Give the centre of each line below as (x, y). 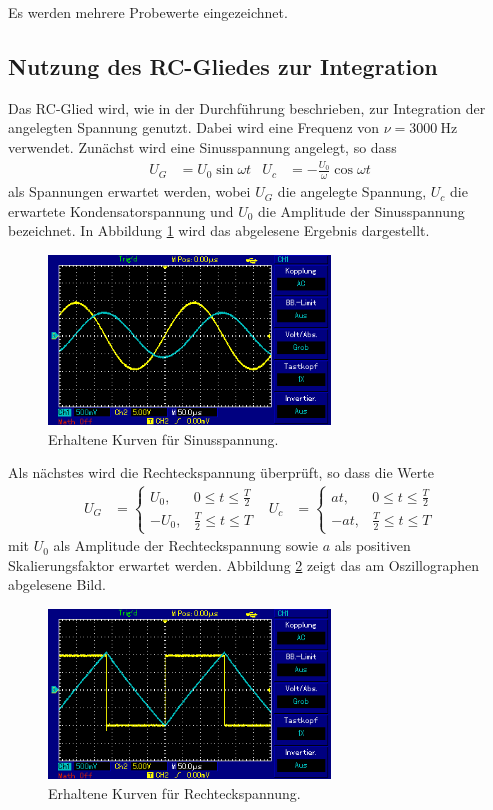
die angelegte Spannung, (352, 191)
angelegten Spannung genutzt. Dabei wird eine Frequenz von (194, 127)
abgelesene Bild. (57, 584)
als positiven (372, 545)
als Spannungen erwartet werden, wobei (129, 191)
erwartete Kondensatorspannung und (121, 210)
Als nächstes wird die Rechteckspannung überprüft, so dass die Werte (221, 472)
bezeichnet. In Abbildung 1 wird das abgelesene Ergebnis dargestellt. (219, 230)
